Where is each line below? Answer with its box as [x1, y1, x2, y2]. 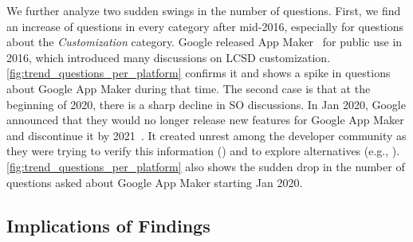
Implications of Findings [6, 213, 210, 237]
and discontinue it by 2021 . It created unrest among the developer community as [6, 127, 407, 143]
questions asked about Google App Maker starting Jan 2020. [6, 174, 303, 190]
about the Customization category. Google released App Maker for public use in [6, 33, 403, 50]
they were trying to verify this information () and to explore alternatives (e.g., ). [6, 142, 400, 159]
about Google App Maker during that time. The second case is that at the [6, 80, 371, 96]
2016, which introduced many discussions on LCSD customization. [6, 49, 331, 65]
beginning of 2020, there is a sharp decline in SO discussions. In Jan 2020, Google [6, 96, 406, 112]
